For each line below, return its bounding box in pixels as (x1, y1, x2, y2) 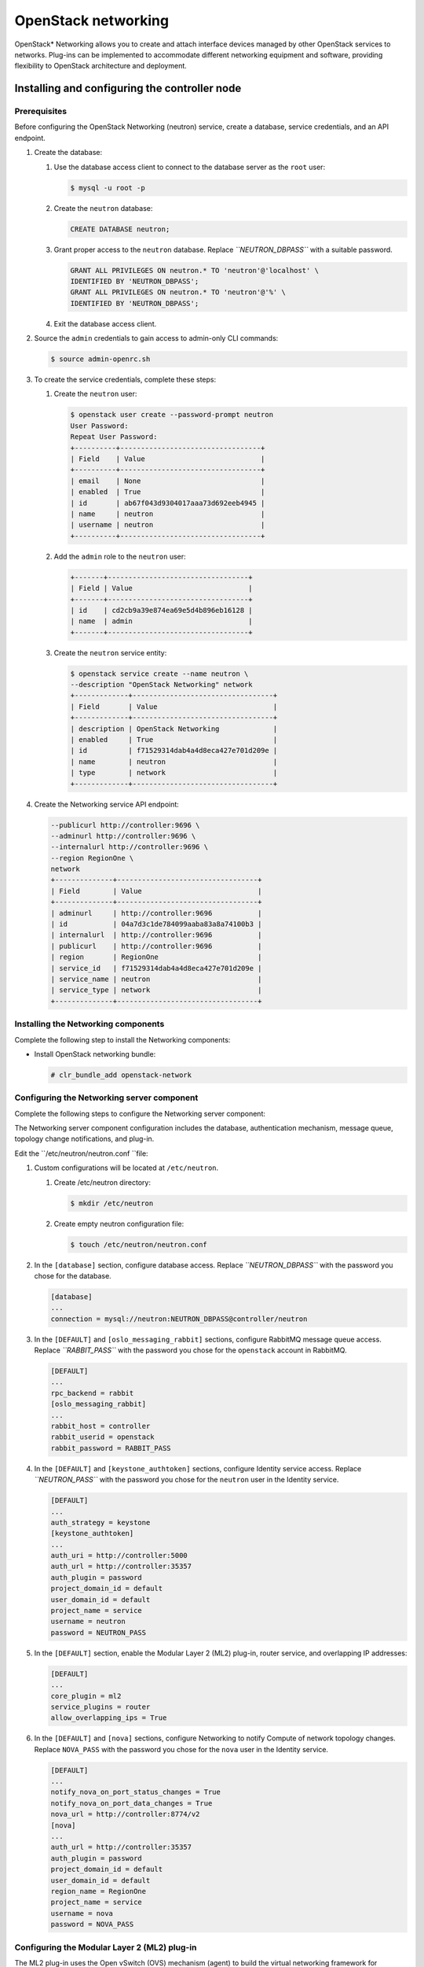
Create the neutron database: (53, 203, 153, 212)
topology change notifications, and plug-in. (14, 1134, 155, 1144)
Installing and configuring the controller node (14, 82, 242, 95)
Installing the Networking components (14, 1019, 165, 1030)
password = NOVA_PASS (50, 1920, 134, 1929)
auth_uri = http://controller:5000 (50, 1551, 188, 1560)
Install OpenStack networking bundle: (34, 1049, 156, 1058)
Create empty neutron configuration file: (53, 1219, 185, 1228)
